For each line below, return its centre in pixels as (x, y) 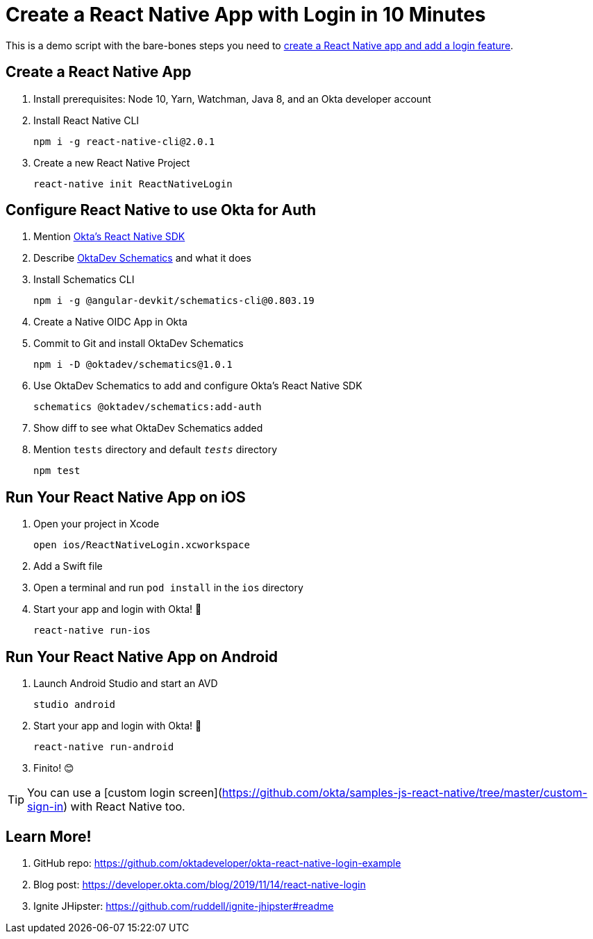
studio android (75, 705)
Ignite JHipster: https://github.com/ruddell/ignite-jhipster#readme (184, 906)
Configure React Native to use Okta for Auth (161, 210)
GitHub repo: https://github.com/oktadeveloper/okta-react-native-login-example (217, 863)
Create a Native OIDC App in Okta (110, 322)
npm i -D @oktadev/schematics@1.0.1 (133, 365)
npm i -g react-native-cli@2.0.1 (124, 141)
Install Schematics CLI (84, 280)
